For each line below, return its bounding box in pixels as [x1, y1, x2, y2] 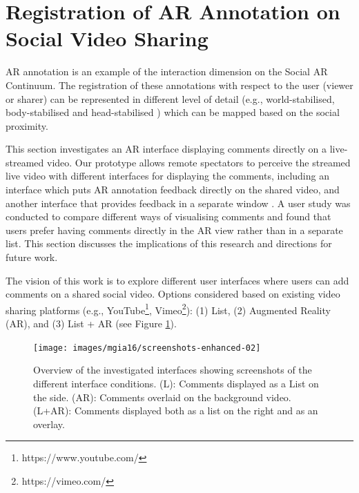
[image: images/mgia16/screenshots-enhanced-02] [33, 342, 261, 353]
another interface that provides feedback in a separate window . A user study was [6, 195, 351, 210]
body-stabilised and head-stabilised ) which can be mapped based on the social [6, 105, 340, 119]
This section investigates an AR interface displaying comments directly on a [6, 142, 327, 156]
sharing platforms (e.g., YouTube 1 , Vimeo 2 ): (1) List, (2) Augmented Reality [6, 300, 331, 317]
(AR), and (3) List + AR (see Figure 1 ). [6, 316, 177, 331]
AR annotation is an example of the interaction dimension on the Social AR [6, 64, 328, 79]
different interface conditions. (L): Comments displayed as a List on [33, 376, 319, 390]
